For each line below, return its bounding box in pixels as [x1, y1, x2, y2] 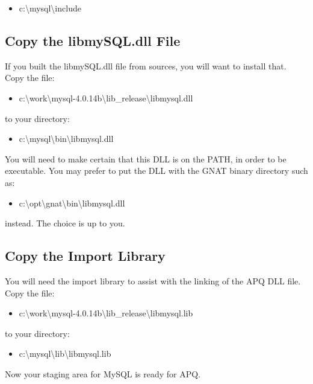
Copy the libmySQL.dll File [5, 31, 181, 50]
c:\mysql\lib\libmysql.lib [19, 347, 111, 360]
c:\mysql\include [19, 2, 81, 14]
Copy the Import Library [5, 246, 166, 265]
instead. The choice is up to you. [5, 217, 125, 229]
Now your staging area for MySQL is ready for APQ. [5, 367, 201, 380]
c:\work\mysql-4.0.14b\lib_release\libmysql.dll [19, 91, 193, 104]
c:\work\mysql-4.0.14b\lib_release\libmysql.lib [19, 307, 193, 319]
